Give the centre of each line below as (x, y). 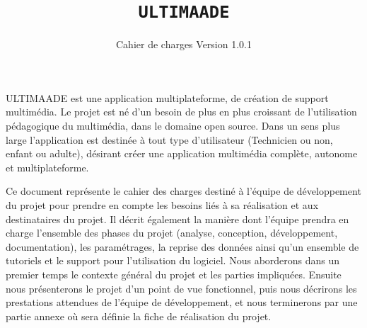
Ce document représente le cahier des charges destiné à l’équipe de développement (183, 191)
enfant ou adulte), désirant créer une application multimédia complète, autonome (182, 153)
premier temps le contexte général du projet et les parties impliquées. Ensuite (174, 274)
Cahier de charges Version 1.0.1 (184, 44)
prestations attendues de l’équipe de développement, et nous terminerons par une (182, 302)
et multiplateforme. (47, 167)
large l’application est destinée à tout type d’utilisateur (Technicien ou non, (169, 139)
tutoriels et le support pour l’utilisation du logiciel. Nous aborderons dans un (173, 260)
